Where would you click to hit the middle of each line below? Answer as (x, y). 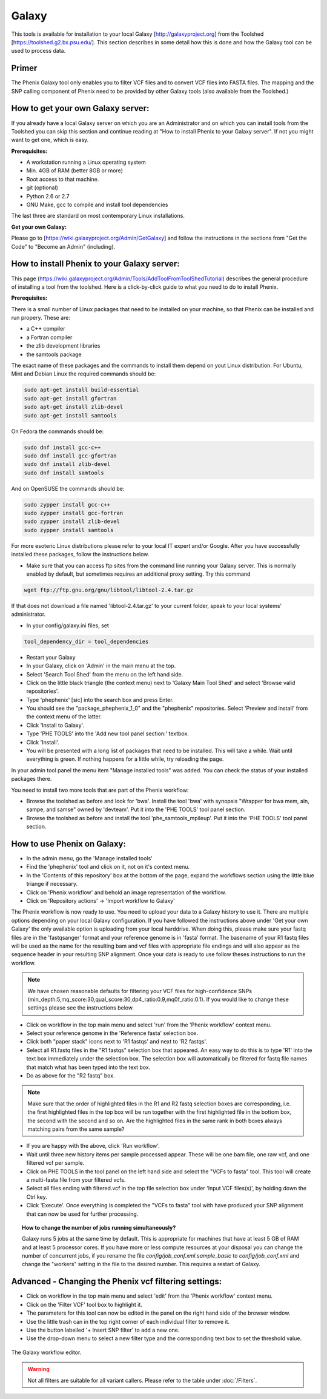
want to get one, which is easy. (50, 140)
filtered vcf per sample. (55, 1163)
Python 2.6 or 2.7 (48, 196)
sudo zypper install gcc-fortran (74, 513)
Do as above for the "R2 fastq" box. (71, 1076)
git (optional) (42, 187)
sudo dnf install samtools (64, 473)
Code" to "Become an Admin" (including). (63, 246)
